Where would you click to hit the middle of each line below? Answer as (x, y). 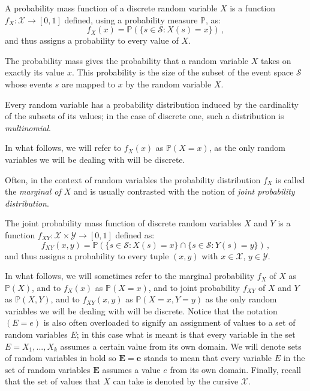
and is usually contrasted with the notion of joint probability (184, 191)
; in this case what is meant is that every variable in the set (186, 334)
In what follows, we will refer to (63, 148)
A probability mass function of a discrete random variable (111, 8)
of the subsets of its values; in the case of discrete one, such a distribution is (145, 116)
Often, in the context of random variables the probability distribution (133, 179)
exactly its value (35, 72)
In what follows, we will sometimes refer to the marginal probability (130, 276)
